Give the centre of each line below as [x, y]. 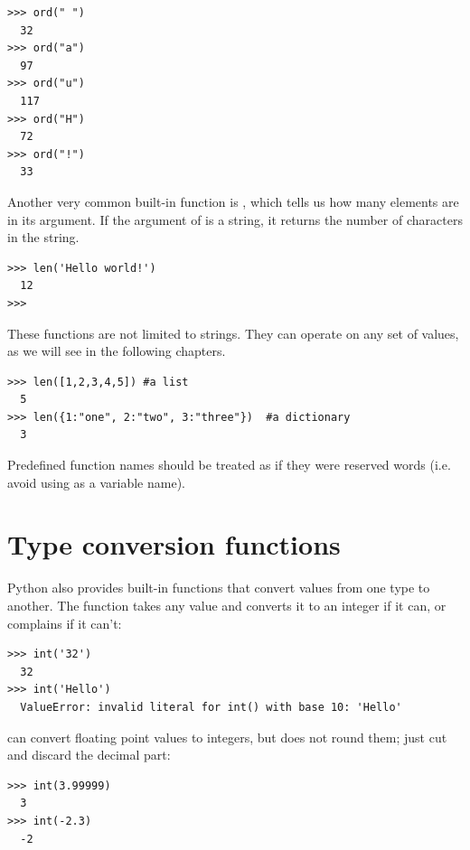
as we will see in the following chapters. [117, 351]
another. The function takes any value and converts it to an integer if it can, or [227, 605]
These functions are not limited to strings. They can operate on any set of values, [233, 333]
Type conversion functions [174, 544]
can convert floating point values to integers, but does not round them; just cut [227, 737]
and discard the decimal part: [89, 755]
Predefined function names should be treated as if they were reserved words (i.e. [229, 465]
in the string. [43, 237]
